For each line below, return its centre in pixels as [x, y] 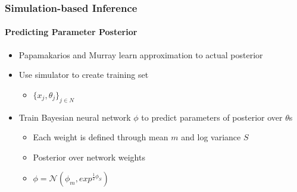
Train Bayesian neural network [75, 117]
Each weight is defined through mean [101, 137]
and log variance [211, 137]
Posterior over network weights [89, 157]
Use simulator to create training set [84, 75]
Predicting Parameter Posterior [71, 32]
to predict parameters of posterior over [212, 117]
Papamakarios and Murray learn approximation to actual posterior [141, 54]
